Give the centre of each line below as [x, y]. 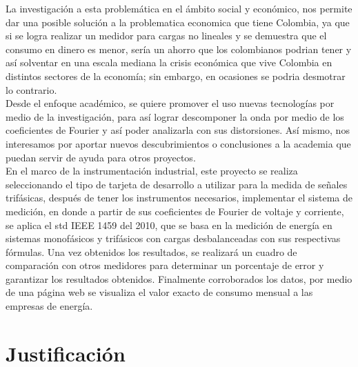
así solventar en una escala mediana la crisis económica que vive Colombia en [169, 62]
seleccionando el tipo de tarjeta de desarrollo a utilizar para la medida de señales [177, 184]
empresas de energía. [49, 306]
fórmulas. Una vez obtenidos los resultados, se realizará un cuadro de [151, 251]
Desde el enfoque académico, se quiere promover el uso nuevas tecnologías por [170, 103]
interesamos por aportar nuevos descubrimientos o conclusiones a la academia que [178, 143]
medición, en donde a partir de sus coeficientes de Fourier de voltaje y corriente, [175, 211]
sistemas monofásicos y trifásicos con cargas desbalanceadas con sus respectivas [173, 238]
